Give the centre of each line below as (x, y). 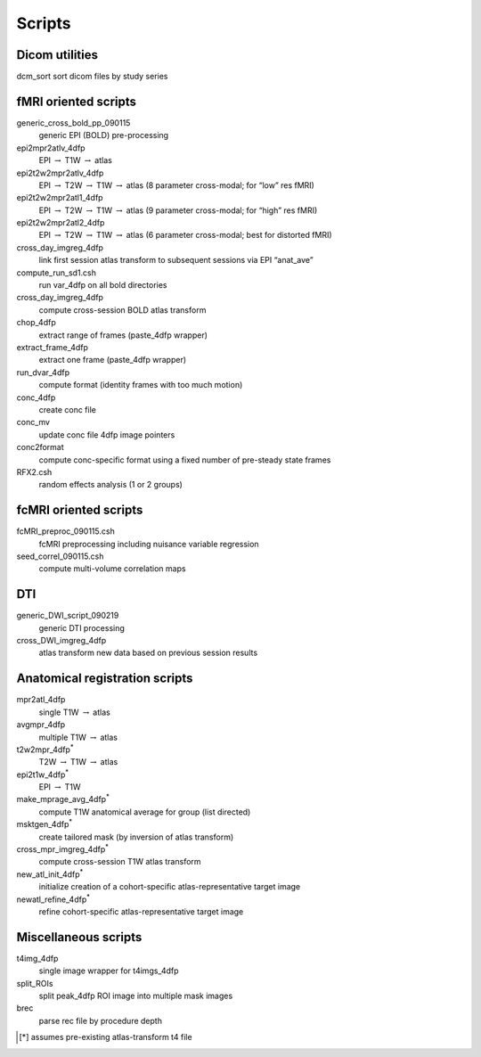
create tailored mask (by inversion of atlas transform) (136, 837)
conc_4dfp (36, 397)
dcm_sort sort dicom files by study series (92, 77)
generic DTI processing (82, 627)
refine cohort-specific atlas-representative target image (141, 912)
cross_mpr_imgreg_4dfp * (62, 848)
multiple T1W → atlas (78, 737)
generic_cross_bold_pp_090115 (73, 123)
